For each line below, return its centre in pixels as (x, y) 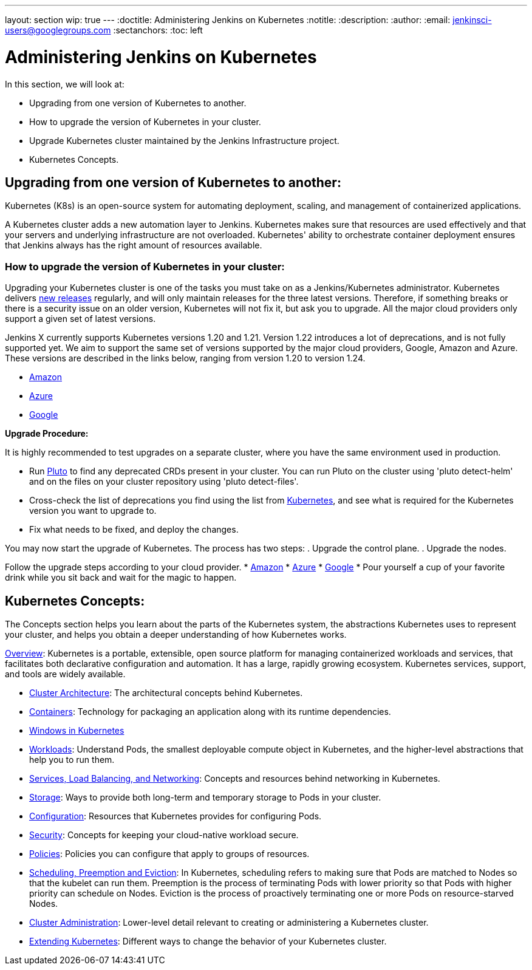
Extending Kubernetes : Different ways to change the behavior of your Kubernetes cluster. (208, 941)
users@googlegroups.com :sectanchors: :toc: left (104, 30)
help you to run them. (72, 759)
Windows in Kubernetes (77, 730)
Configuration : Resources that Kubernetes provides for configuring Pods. (176, 816)
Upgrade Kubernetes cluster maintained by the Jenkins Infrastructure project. (184, 140)
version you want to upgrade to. (93, 511)
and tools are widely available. (65, 674)
